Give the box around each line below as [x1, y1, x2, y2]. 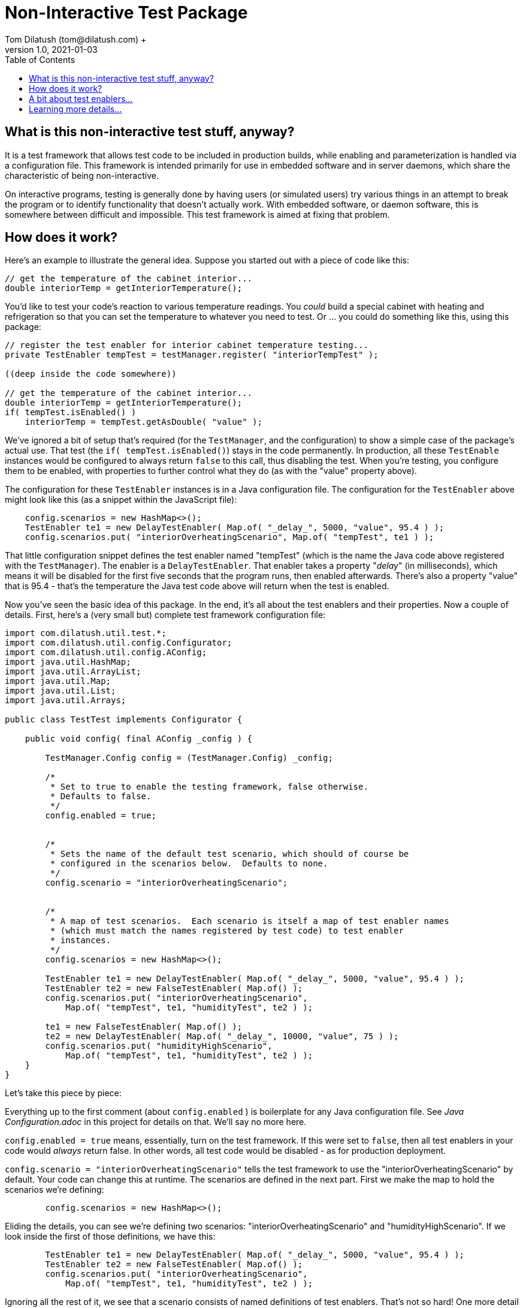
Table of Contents [5, 54, 75, 65]
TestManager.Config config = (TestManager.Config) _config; [45, 753, 333, 763]
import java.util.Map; [5, 676, 111, 686]
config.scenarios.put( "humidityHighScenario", [45, 1041, 273, 1051]
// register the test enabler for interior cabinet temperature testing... [5, 340, 368, 350]
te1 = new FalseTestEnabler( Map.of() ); [45, 1022, 243, 1032]
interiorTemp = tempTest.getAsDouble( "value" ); [25, 417, 262, 427]
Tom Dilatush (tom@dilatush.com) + [5, 34, 147, 44]
